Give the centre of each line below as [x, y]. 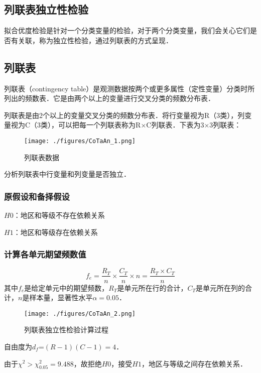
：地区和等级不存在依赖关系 [59, 215]
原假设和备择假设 [37, 196]
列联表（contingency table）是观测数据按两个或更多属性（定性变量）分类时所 [129, 88]
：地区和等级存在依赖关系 [55, 232]
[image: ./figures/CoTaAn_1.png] [80, 141]
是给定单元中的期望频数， [67, 287]
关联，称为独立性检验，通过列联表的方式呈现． [95, 40]
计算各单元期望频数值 [45, 254]
